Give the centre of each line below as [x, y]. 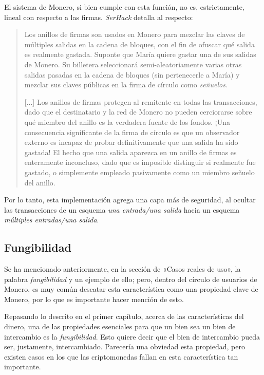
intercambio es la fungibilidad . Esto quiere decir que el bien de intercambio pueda [132, 336]
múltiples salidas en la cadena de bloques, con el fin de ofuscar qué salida [139, 44]
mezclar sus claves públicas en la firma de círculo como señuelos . [126, 85]
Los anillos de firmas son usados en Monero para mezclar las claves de [135, 34]
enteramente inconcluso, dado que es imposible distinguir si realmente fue [140, 162]
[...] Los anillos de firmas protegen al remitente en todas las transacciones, [141, 101]
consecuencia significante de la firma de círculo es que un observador [132, 132]
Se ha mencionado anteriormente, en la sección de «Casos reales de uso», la [122, 269]
